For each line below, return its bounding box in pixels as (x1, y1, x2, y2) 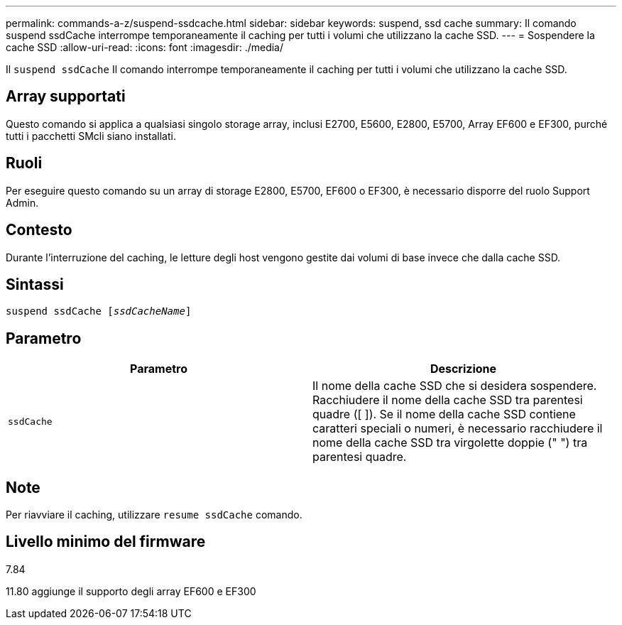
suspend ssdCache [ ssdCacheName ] (6, 305, 192, 317)
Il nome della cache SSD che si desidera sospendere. (312, 379, 597, 393)
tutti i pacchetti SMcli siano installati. (6, 129, 176, 142)
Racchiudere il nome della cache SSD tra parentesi (312, 393, 583, 408)
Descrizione (430, 362, 497, 376)
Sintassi (6, 275, 64, 293)
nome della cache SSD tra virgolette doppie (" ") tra (312, 435, 588, 450)
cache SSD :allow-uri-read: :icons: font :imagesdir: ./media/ (6, 41, 284, 53)
